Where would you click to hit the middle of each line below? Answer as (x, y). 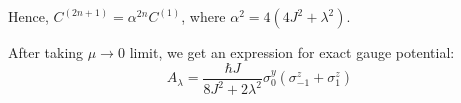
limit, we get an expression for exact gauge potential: (292, 52)
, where (203, 16)
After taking (46, 52)
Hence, (28, 16)
